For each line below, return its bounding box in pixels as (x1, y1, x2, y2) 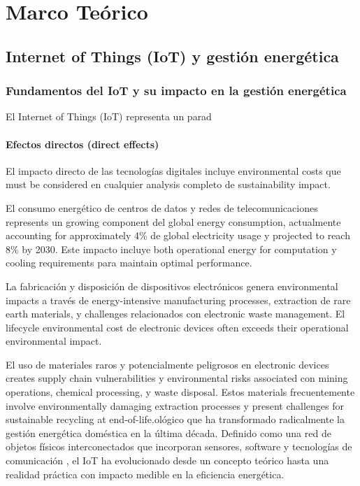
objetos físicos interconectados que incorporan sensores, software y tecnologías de (6, 439, 352, 454)
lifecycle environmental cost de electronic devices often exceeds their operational (6, 320, 349, 334)
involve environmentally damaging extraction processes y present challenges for (6, 398, 344, 413)
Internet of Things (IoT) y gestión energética (6, 45, 339, 66)
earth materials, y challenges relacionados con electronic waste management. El (6, 306, 345, 321)
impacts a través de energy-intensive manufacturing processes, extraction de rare (6, 292, 351, 307)
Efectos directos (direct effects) (6, 136, 159, 151)
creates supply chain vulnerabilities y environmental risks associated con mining (6, 371, 348, 385)
